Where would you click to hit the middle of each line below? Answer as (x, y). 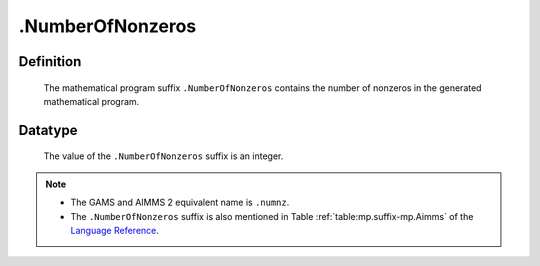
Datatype (48, 130)
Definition (50, 61)
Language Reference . (115, 230)
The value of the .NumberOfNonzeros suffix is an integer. (163, 156)
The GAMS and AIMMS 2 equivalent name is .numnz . (180, 202)
